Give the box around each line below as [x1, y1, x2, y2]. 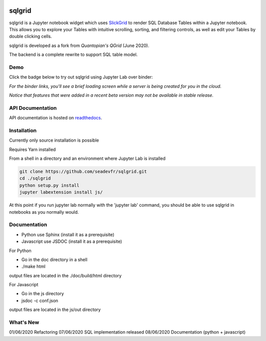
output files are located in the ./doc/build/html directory [9, 272, 122, 278]
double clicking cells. [9, 34, 52, 39]
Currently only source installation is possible [9, 137, 100, 143]
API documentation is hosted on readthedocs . [9, 115, 102, 121]
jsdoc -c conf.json [21, 298, 59, 303]
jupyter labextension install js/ [19, 189, 103, 195]
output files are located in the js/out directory [9, 306, 101, 313]
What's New [9, 319, 39, 326]
